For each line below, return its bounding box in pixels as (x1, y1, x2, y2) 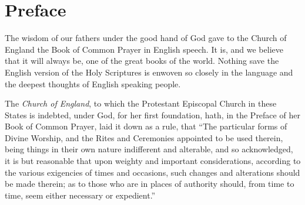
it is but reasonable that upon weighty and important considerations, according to (5, 155, 301, 167)
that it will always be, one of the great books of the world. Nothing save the (5, 54, 279, 67)
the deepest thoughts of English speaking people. (5, 77, 181, 90)
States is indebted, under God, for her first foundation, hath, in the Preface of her (5, 108, 300, 121)
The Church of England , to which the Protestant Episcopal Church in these (5, 97, 277, 110)
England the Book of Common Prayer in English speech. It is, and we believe (5, 43, 283, 55)
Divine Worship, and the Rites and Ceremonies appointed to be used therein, (5, 131, 283, 143)
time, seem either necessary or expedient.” (5, 189, 156, 201)
